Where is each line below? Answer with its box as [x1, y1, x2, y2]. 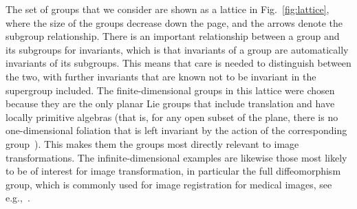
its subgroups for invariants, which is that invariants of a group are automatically [6, 42, 349, 56]
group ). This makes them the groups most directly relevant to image [6, 136, 299, 151]
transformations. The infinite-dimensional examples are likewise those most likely [6, 150, 347, 164]
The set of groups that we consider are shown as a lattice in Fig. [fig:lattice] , [6, 2, 329, 16]
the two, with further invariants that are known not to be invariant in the [6, 69, 316, 83]
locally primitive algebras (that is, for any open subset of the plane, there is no [6, 109, 338, 124]
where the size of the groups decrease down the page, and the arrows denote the [6, 15, 343, 30]
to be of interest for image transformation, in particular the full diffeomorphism [6, 164, 341, 178]
